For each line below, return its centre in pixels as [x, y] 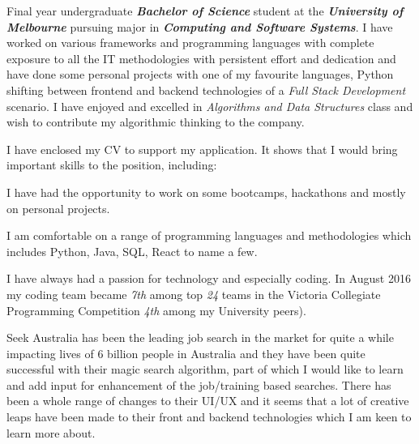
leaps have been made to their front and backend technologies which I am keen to [209, 417]
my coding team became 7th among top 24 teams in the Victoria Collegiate [194, 294]
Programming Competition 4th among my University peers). [156, 310]
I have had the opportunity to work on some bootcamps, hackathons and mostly [206, 192]
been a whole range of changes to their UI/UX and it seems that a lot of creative [208, 401]
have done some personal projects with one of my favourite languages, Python [200, 74]
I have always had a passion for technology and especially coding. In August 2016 [209, 278]
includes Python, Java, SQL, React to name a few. [132, 251]
